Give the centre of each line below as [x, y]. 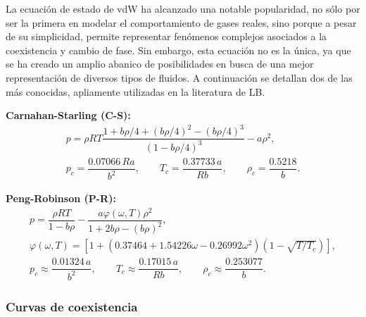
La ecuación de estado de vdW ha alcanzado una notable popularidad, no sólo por [183, 8]
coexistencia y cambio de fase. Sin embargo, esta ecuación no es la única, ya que [178, 50]
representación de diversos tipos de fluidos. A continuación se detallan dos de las [179, 77]
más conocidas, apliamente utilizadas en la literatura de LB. [135, 91]
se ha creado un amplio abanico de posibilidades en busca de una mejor [160, 64]
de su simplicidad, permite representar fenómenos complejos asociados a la [166, 36]
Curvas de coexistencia [72, 306]
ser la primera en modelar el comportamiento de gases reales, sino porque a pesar [181, 22]
